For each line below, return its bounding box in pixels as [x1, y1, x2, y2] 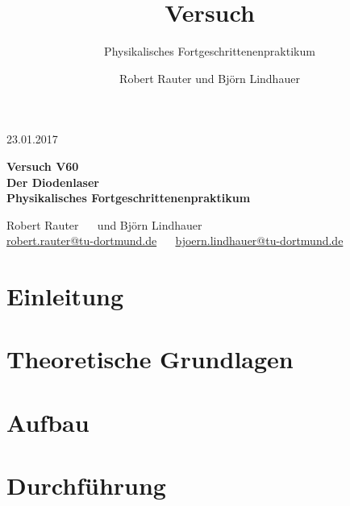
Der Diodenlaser [6, 173, 99, 190]
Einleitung [6, 280, 124, 313]
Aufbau [6, 405, 90, 438]
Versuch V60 [6, 157, 79, 174]
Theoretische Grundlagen [6, 342, 294, 375]
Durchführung [6, 469, 166, 502]
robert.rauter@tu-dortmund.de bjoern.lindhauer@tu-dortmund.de [6, 232, 344, 249]
